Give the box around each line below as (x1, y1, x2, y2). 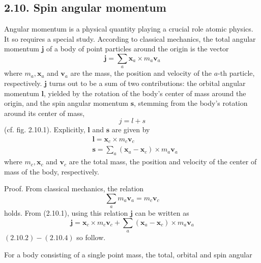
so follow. (76, 232, 106, 243)
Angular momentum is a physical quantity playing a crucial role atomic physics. (4, 23, 253, 34)
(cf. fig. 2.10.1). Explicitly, (4, 124, 85, 135)
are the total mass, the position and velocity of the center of (69, 156, 257, 167)
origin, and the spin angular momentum (4, 98, 129, 108)
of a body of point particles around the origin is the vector (46, 43, 229, 54)
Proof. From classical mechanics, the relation (4, 183, 144, 194)
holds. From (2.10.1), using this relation (4, 208, 128, 218)
